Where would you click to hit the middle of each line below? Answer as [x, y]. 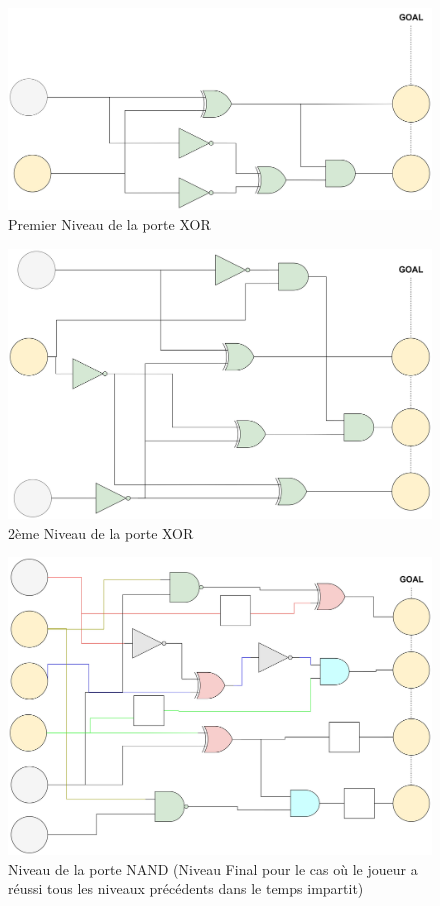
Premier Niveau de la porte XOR [109, 224]
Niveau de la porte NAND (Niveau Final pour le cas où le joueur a [213, 868]
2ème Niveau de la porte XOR [101, 532]
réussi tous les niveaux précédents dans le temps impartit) [186, 888]
